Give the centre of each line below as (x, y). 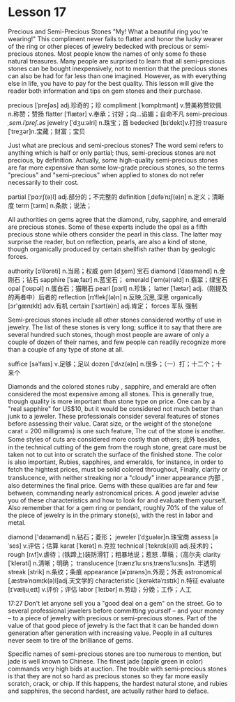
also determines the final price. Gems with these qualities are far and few (113, 485)
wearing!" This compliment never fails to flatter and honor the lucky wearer (116, 38)
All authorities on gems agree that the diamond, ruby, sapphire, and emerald (117, 219)
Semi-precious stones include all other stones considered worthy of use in (115, 320)
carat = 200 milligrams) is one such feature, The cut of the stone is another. (116, 431)
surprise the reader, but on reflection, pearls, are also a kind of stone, (108, 241)
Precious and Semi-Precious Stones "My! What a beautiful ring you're (108, 31)
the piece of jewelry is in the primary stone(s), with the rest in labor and (111, 515)
